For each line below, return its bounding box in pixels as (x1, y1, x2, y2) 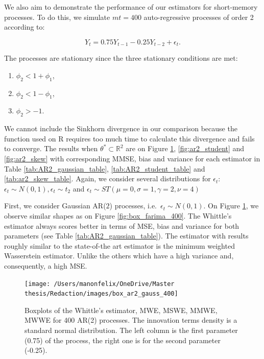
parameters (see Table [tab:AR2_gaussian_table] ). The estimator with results (4, 230, 249, 241)
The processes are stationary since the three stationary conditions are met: (4, 53, 238, 63)
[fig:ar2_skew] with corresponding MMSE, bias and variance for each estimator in (4, 153, 260, 163)
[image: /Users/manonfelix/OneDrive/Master (25, 280, 175, 288)
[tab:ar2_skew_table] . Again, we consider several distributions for (4, 173, 211, 184)
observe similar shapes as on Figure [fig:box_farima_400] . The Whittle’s (4, 210, 232, 221)
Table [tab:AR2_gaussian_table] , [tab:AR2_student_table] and (4, 163, 205, 174)
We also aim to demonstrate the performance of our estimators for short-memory (4, 2, 258, 12)
